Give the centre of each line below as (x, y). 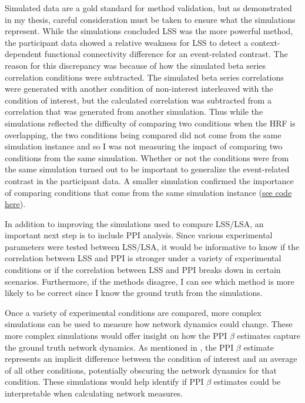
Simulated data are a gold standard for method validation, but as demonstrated (148, 8)
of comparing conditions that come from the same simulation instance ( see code (148, 192)
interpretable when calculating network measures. (94, 393)
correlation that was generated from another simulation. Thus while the (134, 111)
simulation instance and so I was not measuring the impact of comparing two (144, 146)
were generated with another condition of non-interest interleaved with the (139, 89)
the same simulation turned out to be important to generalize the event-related (147, 169)
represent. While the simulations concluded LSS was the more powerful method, (149, 31)
